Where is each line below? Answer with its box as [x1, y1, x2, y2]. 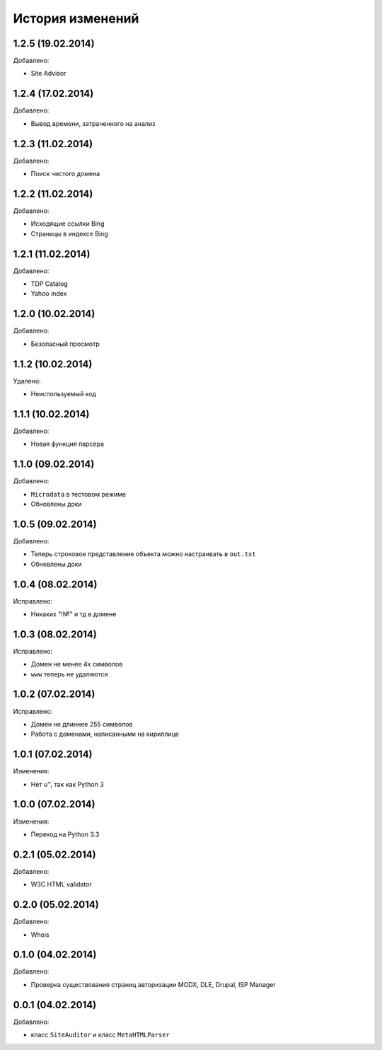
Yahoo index [30, 289, 67, 298]
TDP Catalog [30, 279, 68, 288]
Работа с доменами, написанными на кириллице [30, 729, 180, 739]
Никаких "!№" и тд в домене [30, 609, 117, 618]
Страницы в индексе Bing [30, 229, 109, 238]
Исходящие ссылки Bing [30, 219, 105, 228]
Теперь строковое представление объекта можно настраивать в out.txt [30, 550, 256, 558]
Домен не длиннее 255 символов [30, 720, 133, 728]
